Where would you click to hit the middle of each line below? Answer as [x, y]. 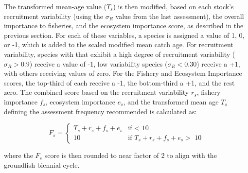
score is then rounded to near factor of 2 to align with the [131, 155]
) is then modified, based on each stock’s [173, 6]
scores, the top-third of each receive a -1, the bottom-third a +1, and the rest [119, 82]
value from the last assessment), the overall [180, 16]
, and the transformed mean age [171, 101]
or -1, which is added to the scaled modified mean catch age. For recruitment [119, 44]
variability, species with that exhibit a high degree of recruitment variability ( [120, 54]
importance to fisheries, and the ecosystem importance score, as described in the [124, 26]
